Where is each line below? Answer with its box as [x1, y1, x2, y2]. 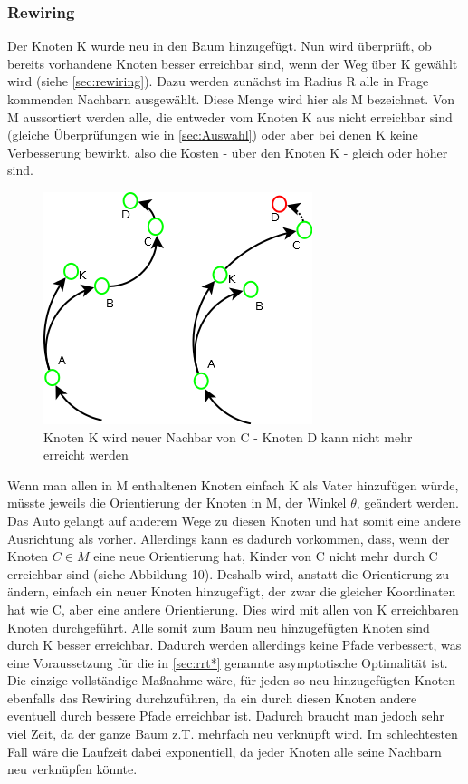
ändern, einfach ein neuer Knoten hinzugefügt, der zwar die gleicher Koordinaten [7, 582, 456, 601]
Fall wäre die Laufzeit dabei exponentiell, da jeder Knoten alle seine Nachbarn [7, 741, 442, 760]
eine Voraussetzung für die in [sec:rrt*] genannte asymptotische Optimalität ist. [7, 653, 448, 672]
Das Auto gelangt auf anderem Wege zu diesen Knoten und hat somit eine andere [7, 510, 461, 529]
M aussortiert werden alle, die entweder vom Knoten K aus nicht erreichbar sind [7, 107, 453, 126]
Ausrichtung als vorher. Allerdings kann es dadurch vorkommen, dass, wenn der [7, 528, 450, 547]
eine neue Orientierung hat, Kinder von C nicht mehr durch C [93, 547, 438, 566]
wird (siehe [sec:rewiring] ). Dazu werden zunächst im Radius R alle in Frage [7, 72, 429, 91]
